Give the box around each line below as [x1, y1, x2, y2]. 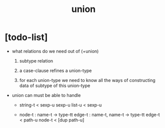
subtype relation [19, 57, 53, 63]
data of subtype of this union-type [19, 82, 90, 88]
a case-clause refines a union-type [19, 67, 92, 73]
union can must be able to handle [11, 92, 81, 98]
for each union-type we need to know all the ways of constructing [19, 77, 155, 83]
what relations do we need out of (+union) [11, 48, 99, 54]
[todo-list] [4, 31, 48, 43]
